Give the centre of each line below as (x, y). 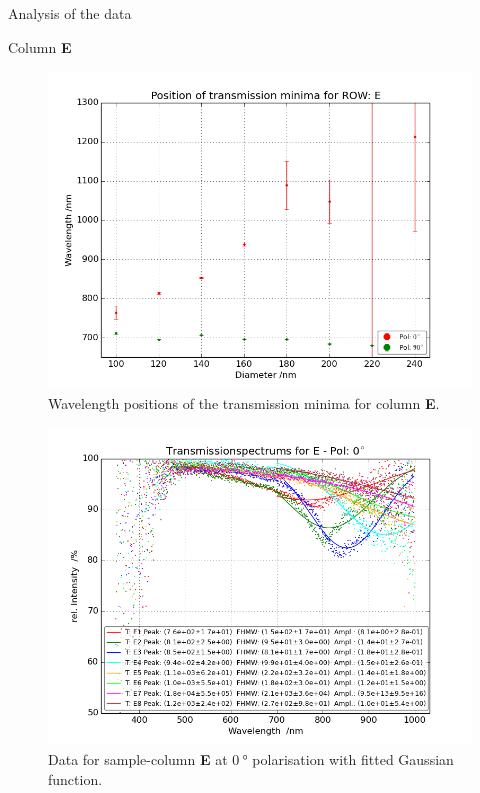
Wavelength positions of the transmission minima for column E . (244, 402)
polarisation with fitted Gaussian (353, 758)
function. (75, 778)
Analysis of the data (70, 13)
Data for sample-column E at (138, 758)
